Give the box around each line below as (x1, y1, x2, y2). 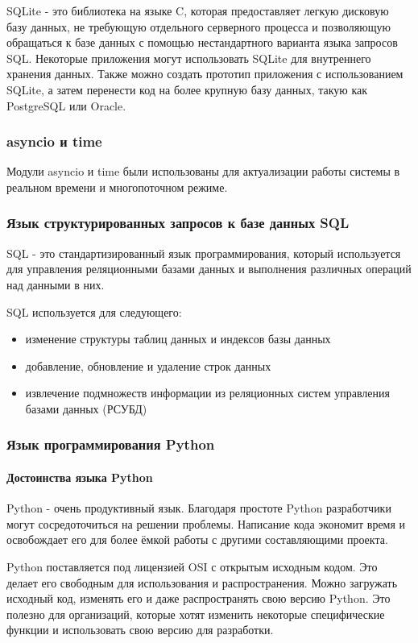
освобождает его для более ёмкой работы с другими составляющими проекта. (6, 531, 388, 548)
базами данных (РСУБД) (25, 400, 147, 417)
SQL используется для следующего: (6, 303, 182, 320)
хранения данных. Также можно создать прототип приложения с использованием (6, 65, 404, 82)
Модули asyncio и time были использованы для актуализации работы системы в (6, 163, 400, 180)
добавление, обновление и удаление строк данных (25, 357, 271, 374)
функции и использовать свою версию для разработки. (6, 621, 274, 638)
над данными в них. (6, 276, 105, 292)
